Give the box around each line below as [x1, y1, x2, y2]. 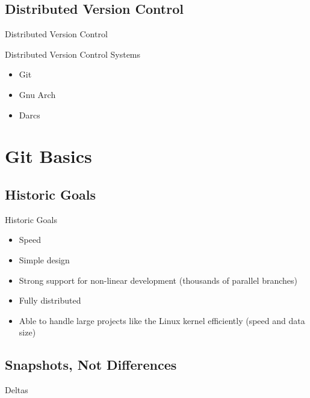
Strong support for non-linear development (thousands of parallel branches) [19, 274, 298, 286]
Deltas [5, 384, 28, 396]
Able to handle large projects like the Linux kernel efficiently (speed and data [19, 314, 305, 326]
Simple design [19, 253, 70, 266]
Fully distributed [19, 294, 81, 307]
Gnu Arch [19, 88, 56, 100]
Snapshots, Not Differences [5, 355, 177, 374]
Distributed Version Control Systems [5, 47, 141, 60]
